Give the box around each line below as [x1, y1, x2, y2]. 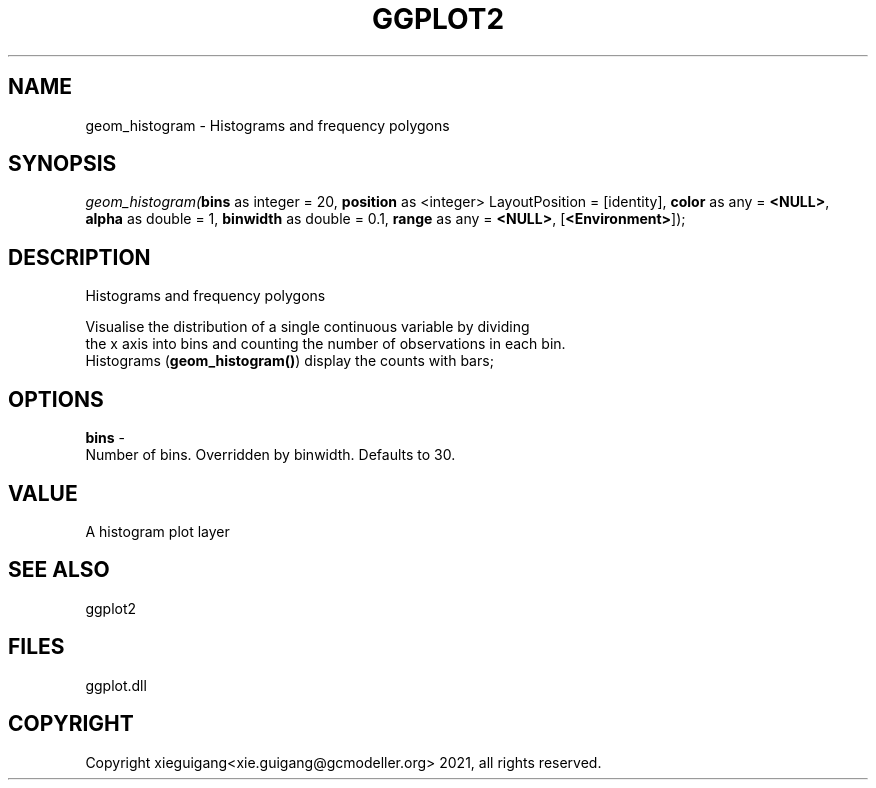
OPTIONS [8, 386, 104, 412]
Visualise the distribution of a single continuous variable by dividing [85, 318, 530, 336]
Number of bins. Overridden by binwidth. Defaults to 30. [85, 446, 456, 464]
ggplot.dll [85, 676, 147, 694]
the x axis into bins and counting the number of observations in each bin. [85, 335, 566, 353]
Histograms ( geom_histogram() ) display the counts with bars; [85, 352, 494, 370]
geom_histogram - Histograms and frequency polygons [85, 116, 450, 134]
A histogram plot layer [85, 522, 230, 540]
